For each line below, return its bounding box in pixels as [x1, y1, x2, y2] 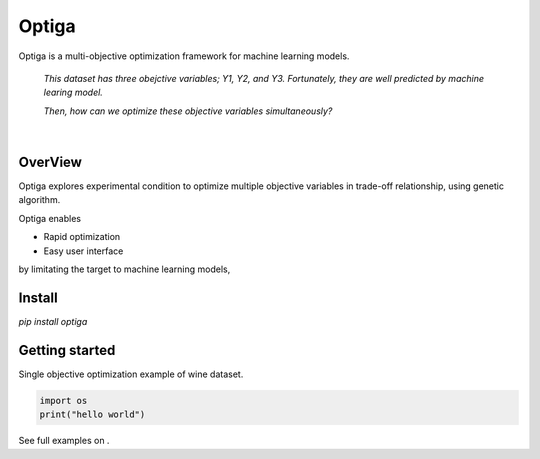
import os [39, 395, 88, 406]
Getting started [18, 341, 116, 359]
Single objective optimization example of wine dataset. [18, 368, 244, 380]
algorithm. [18, 194, 61, 206]
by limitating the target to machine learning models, [18, 263, 231, 275]
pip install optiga [18, 315, 88, 327]
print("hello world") [39, 409, 146, 420]
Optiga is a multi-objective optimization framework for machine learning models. [18, 50, 350, 62]
